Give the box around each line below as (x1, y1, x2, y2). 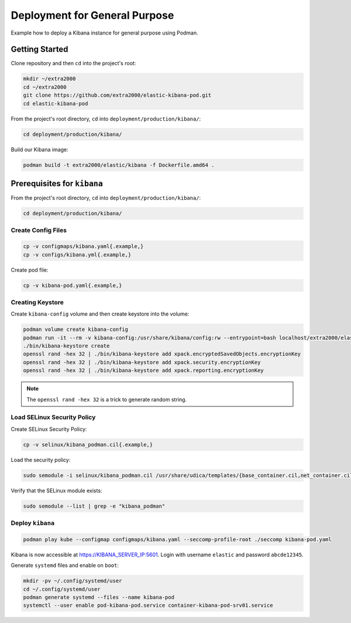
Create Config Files (11, 226, 67, 234)
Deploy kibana (11, 519, 55, 527)
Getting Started (11, 44, 68, 54)
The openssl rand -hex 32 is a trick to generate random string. (26, 396, 187, 403)
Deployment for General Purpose (11, 9, 174, 22)
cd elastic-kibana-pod (23, 100, 88, 107)
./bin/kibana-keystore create (23, 343, 110, 350)
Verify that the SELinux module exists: (11, 487, 102, 494)
